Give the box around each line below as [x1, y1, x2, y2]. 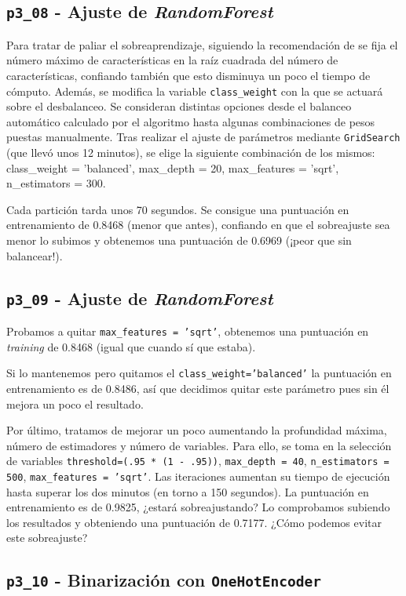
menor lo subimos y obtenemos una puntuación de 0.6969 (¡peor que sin [6, 232, 352, 249]
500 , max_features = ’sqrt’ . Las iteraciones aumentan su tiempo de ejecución [6, 467, 390, 484]
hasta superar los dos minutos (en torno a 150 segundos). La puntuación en [6, 483, 369, 500]
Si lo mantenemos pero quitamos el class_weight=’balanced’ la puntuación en [6, 365, 392, 381]
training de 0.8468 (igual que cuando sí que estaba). [6, 338, 256, 354]
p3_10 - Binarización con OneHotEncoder [6, 568, 321, 592]
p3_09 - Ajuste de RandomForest [6, 285, 273, 310]
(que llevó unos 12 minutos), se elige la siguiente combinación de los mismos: [6, 144, 375, 161]
